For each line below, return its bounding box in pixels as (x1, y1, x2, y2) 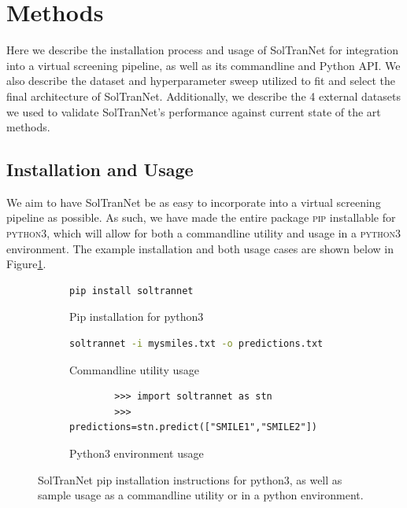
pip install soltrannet (69, 285, 194, 296)
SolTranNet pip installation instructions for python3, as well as (38, 471, 342, 488)
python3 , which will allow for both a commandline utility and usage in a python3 (6, 225, 401, 241)
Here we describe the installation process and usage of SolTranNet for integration (6, 42, 399, 58)
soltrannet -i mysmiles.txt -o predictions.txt (69, 338, 324, 350)
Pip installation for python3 (69, 308, 204, 325)
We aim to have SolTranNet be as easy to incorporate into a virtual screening (6, 193, 381, 210)
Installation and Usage (6, 157, 194, 182)
